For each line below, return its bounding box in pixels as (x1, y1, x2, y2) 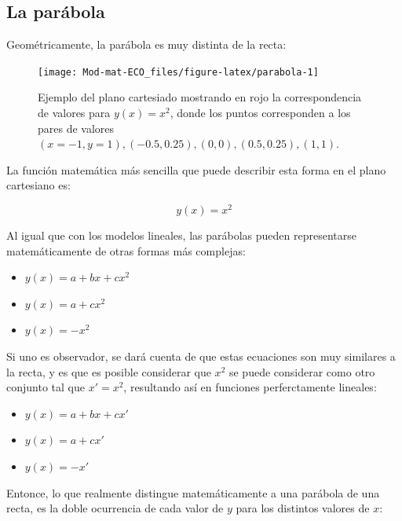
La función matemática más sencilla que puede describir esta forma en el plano (6, 161, 386, 178)
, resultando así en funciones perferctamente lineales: (123, 379, 377, 395)
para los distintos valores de (236, 500, 370, 516)
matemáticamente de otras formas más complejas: (6, 242, 246, 259)
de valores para (38, 105, 111, 121)
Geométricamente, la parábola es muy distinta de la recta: (6, 36, 287, 53)
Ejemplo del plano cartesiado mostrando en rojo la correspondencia (38, 89, 362, 105)
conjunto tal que (6, 379, 85, 395)
